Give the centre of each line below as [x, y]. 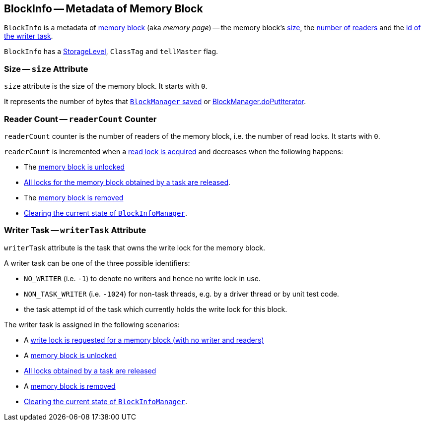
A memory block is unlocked [71, 355]
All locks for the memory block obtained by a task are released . [127, 182]
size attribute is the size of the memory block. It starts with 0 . [106, 86]
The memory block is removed [74, 197]
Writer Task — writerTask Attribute [75, 230]
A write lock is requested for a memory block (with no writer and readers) [144, 340]
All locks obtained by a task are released [90, 370]
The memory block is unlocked [74, 167]
